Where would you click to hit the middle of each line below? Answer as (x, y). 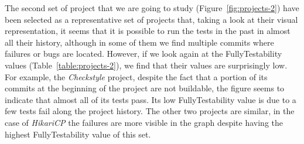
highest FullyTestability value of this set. (78, 134)
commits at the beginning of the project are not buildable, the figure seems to (145, 88)
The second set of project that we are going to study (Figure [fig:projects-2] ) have (152, 8)
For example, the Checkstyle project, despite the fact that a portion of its (136, 76)
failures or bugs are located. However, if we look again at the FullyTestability (144, 54)
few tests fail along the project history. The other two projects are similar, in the (150, 111)
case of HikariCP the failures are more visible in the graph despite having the (144, 122)
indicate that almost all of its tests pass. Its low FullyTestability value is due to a (151, 99)
